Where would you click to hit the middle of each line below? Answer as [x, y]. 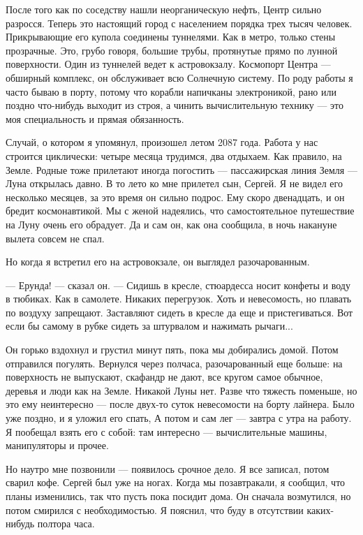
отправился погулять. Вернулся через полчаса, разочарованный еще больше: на [174, 363]
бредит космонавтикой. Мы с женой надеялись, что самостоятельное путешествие [180, 211]
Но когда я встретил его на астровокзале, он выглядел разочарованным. [158, 262]
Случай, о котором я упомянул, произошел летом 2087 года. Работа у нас [162, 142]
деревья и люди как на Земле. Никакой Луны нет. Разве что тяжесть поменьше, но [181, 390]
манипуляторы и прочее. [57, 445]
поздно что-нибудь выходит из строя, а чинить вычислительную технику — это [175, 105]
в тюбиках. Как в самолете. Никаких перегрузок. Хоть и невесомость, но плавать [179, 299]
